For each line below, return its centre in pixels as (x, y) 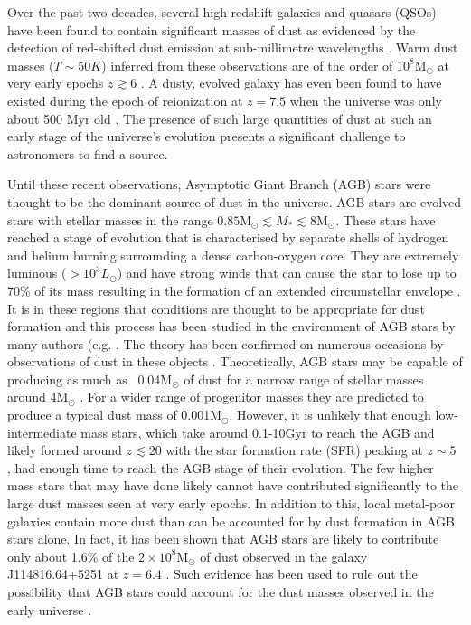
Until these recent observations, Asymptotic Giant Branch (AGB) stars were (219, 184)
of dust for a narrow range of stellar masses (304, 379)
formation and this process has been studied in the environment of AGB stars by (231, 326)
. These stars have (386, 219)
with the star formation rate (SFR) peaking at (294, 450)
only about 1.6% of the (71, 556)
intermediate (42, 432)
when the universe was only (366, 100)
